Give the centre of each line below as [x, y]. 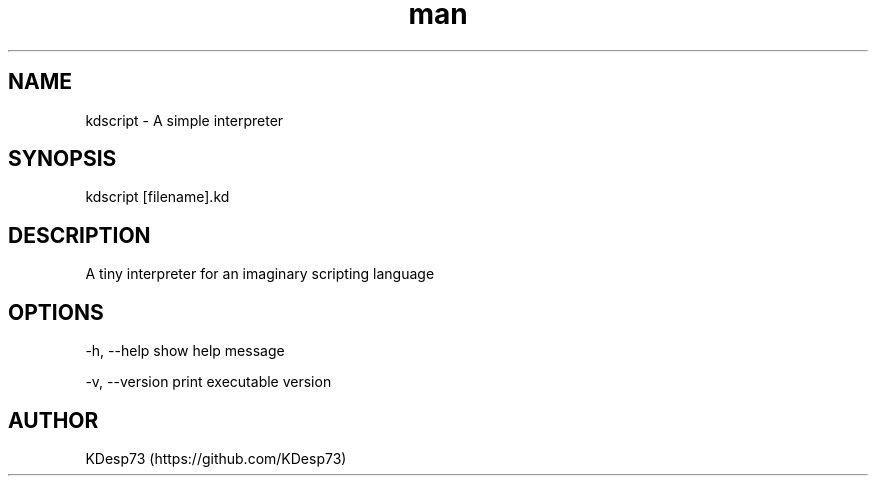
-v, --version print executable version [208, 382]
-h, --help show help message [185, 351]
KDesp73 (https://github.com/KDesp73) [216, 458]
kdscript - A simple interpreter [184, 120]
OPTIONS [56, 312]
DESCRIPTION [79, 235]
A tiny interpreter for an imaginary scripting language [260, 274]
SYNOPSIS [62, 159]
